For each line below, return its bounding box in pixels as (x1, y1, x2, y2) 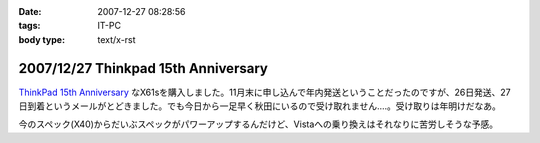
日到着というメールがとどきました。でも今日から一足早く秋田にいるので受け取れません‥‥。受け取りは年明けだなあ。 (18, 100, 502, 112)
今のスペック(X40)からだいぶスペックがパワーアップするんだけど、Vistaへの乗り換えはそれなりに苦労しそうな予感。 (18, 118, 499, 130)
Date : (18, 6, 42, 17)
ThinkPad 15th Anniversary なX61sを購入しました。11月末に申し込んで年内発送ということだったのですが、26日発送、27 (18, 86, 511, 98)
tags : (18, 20, 41, 32)
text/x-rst (97, 33, 136, 45)
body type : (18, 33, 65, 45)
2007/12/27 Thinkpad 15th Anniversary (18, 60, 269, 77)
